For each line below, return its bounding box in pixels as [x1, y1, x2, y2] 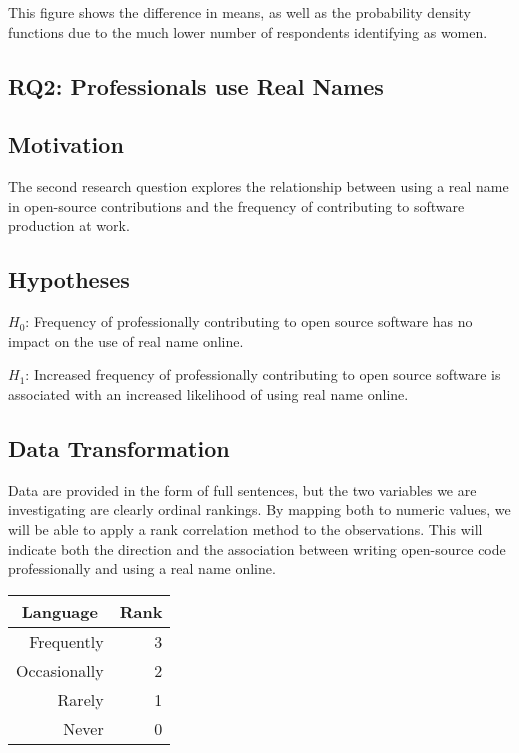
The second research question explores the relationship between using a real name [8, 176, 509, 197]
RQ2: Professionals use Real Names [8, 70, 384, 101]
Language [21, 599, 98, 623]
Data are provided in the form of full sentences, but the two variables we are [8, 479, 477, 500]
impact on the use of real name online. [8, 330, 244, 351]
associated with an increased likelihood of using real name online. [8, 383, 409, 404]
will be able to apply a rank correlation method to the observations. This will [8, 518, 483, 539]
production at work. [8, 215, 130, 236]
